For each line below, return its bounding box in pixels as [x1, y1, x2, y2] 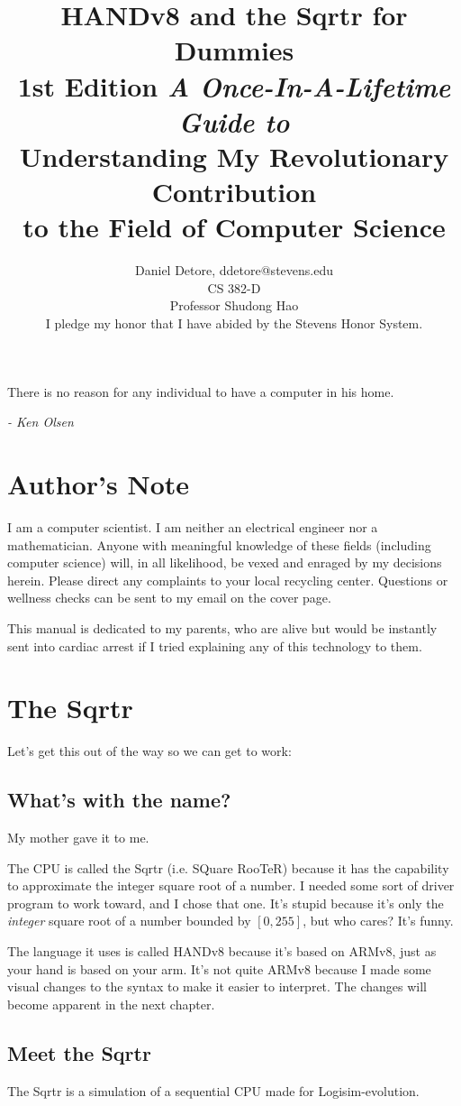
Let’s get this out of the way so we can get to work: [7, 742, 292, 760]
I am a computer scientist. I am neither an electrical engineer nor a [7, 517, 378, 536]
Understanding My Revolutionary [19, 137, 449, 174]
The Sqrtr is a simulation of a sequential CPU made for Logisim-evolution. [7, 1081, 420, 1100]
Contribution [151, 173, 317, 210]
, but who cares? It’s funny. [303, 911, 454, 930]
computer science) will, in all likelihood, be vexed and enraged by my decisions [7, 553, 442, 572]
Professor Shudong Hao [169, 296, 299, 315]
